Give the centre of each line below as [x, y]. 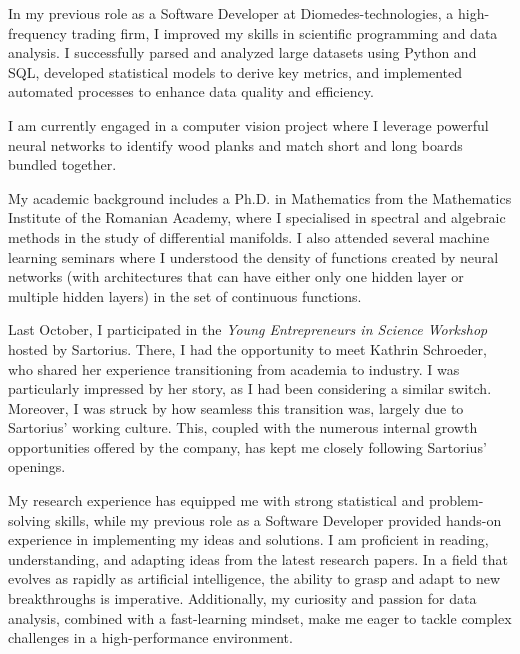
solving [29, 519]
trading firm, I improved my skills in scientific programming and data [284, 32]
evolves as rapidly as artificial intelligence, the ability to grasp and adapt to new [254, 578]
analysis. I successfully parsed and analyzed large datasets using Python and [242, 52]
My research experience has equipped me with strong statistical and [216, 500]
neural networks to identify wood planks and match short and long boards [235, 144]
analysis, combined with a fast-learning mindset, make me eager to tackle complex [260, 617]
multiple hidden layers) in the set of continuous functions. [185, 295]
